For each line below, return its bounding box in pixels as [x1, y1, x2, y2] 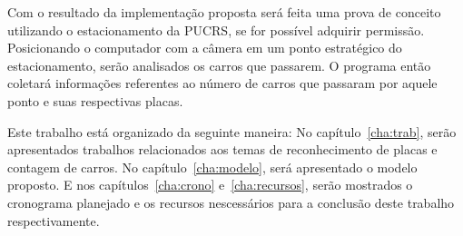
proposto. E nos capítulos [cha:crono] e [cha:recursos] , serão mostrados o [7, 175, 413, 194]
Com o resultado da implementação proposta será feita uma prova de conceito [7, 3, 441, 21]
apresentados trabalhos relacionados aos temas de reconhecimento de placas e [7, 140, 438, 159]
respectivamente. [7, 211, 100, 230]
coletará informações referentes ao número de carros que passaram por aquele [7, 74, 438, 93]
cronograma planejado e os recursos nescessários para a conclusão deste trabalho [7, 192, 455, 211]
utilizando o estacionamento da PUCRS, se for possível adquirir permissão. [7, 20, 425, 39]
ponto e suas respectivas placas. [7, 91, 183, 110]
